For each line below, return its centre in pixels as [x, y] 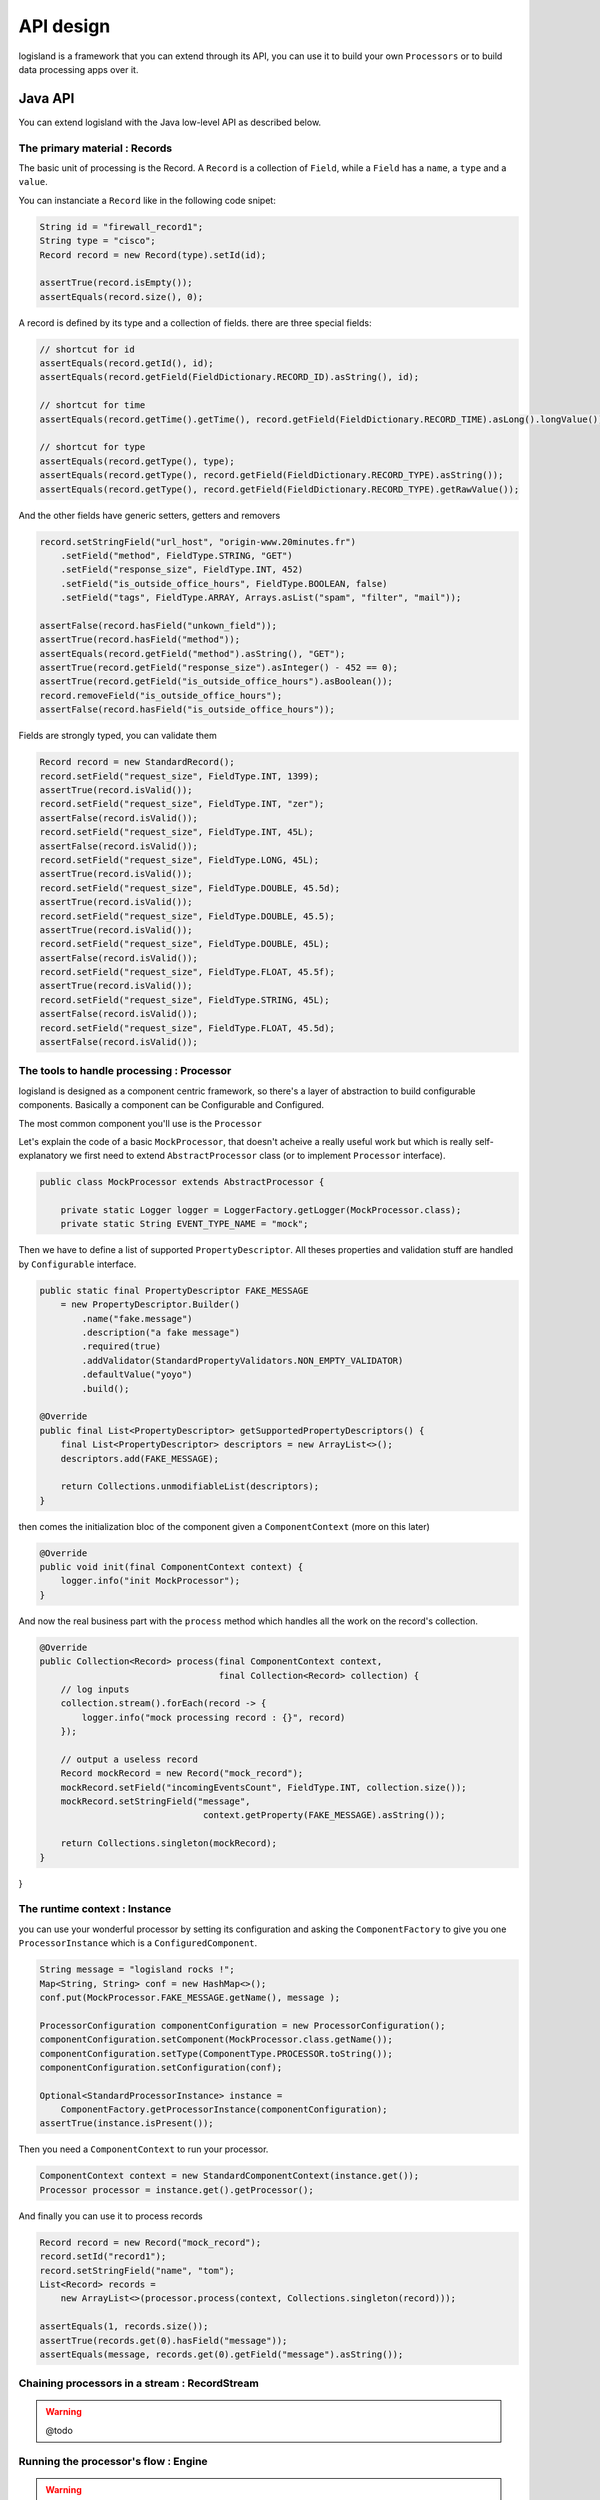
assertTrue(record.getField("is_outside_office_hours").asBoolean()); [216, 681]
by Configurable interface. [77, 1264]
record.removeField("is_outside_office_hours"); [161, 695]
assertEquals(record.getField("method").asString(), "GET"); [192, 653]
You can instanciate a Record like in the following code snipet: [147, 200]
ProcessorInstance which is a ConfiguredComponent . [138, 1943]
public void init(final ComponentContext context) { [171, 1567]
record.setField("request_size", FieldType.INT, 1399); [179, 776]
